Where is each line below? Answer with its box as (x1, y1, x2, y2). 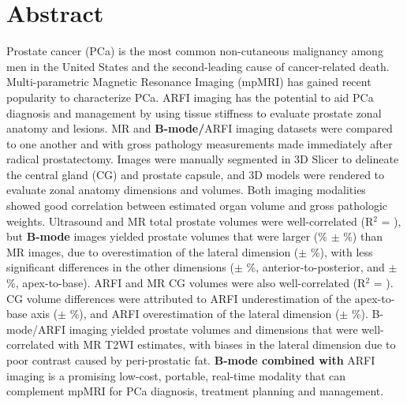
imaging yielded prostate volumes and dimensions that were (69, 320, 358, 337)
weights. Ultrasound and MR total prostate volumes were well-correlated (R (6, 212, 374, 229)
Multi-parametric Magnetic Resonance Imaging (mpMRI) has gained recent (6, 73, 372, 90)
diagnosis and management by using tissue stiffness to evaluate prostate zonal (6, 104, 382, 121)
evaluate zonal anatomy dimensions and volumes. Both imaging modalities (6, 181, 366, 198)
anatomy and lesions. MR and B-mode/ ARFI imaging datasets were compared (6, 120, 393, 137)
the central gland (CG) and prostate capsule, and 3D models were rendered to (6, 166, 385, 182)
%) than (343, 228, 383, 245)
